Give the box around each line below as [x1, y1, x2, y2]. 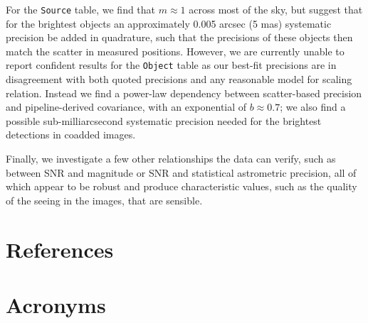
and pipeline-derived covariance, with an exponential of [6, 99, 247, 114]
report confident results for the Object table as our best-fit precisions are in [6, 58, 337, 72]
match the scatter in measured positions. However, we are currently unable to [6, 43, 345, 58]
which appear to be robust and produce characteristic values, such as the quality [6, 179, 357, 194]
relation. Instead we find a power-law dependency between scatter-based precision [6, 85, 362, 100]
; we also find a [280, 99, 346, 114]
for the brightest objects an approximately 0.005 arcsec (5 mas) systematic [6, 16, 332, 31]
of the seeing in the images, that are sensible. [6, 192, 203, 207]
